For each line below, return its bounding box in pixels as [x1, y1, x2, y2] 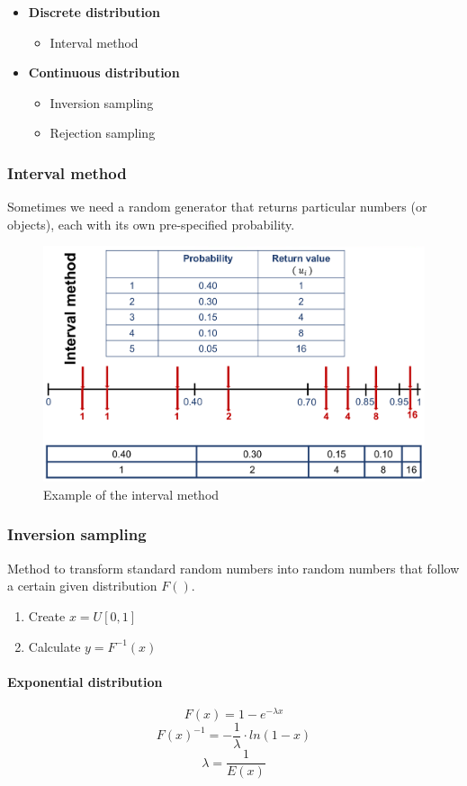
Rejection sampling [49, 123, 156, 142]
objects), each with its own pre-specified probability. [7, 214, 295, 233]
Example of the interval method [43, 484, 220, 503]
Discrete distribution [28, 3, 160, 21]
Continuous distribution [28, 63, 180, 82]
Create [28, 606, 66, 625]
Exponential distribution [7, 672, 163, 691]
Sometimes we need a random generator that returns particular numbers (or [7, 197, 427, 216]
